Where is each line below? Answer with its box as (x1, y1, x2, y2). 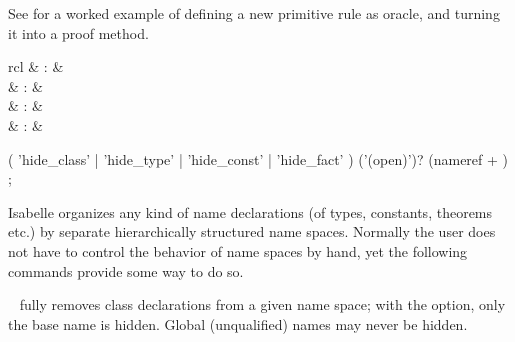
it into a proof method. (8, 22, 149, 43)
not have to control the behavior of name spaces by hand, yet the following (8, 240, 468, 261)
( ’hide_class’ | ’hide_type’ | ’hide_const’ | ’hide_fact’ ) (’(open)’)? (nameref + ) (8, 148, 509, 169)
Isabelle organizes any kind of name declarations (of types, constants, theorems (8, 201, 493, 222)
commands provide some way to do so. (8, 260, 244, 281)
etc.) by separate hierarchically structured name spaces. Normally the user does (8, 221, 496, 242)
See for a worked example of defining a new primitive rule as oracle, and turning (8, 3, 500, 23)
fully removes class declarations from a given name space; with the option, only (19, 294, 506, 315)
